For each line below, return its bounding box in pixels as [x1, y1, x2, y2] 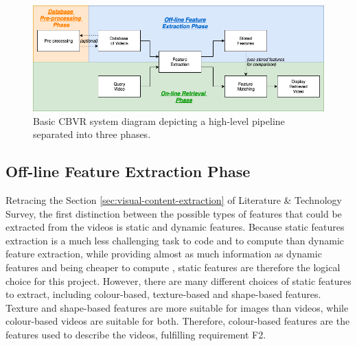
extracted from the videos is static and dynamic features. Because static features [5, 220, 345, 234]
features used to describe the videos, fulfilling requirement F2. [5, 327, 266, 342]
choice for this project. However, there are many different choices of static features [5, 273, 352, 288]
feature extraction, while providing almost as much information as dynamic [5, 246, 322, 261]
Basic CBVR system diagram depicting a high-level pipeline [33, 113, 285, 128]
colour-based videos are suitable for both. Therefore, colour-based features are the [5, 314, 350, 328]
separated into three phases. [33, 127, 151, 141]
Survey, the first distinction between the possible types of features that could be [5, 206, 342, 220]
